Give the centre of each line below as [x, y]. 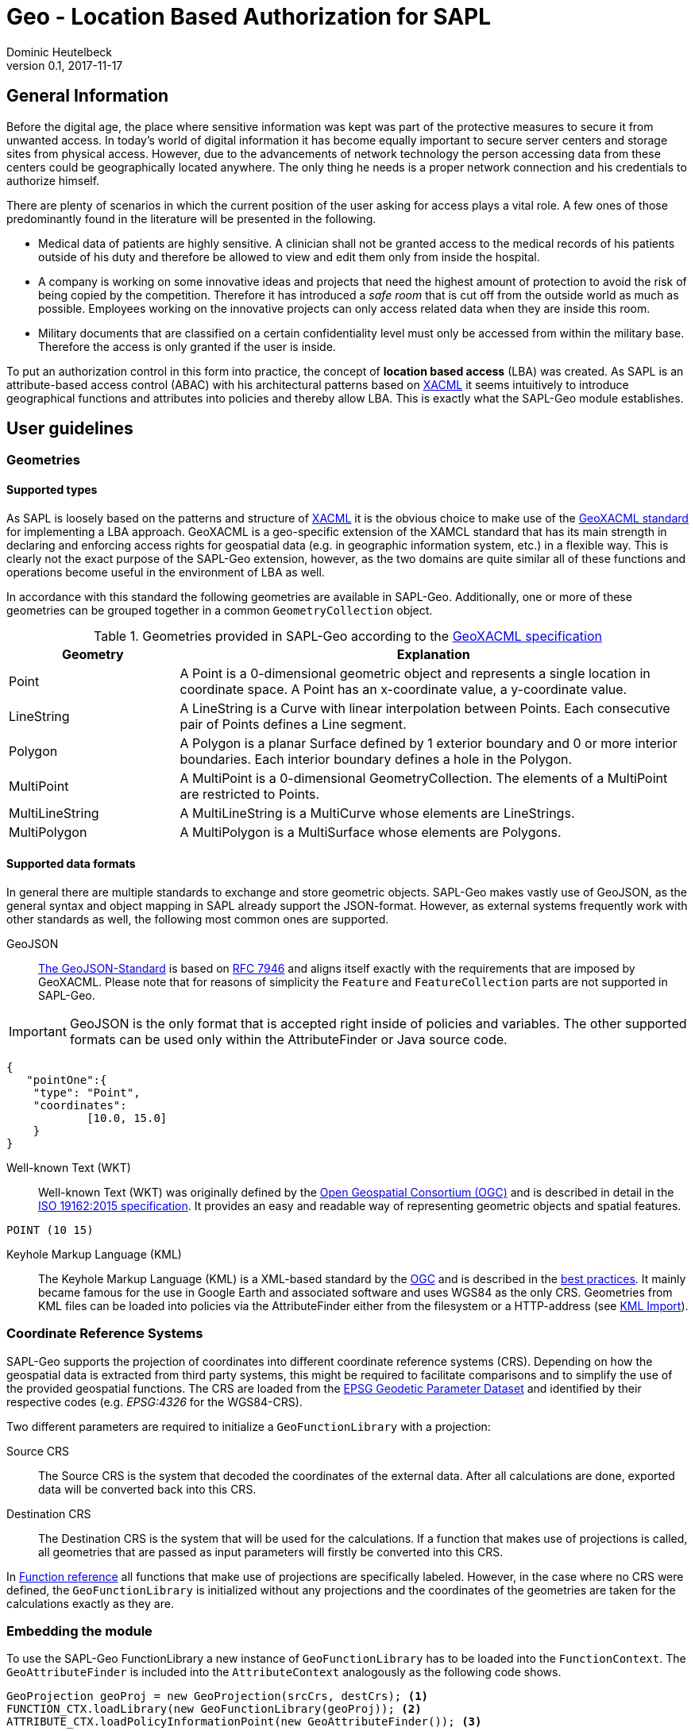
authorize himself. [53, 180]
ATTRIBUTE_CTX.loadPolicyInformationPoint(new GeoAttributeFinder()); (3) [244, 1722]
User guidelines [70, 429]
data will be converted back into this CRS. [147, 1489]
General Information [88, 96]
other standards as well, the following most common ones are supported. [198, 919]
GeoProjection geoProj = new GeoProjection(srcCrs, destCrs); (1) [218, 1696]
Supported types [52, 490]
